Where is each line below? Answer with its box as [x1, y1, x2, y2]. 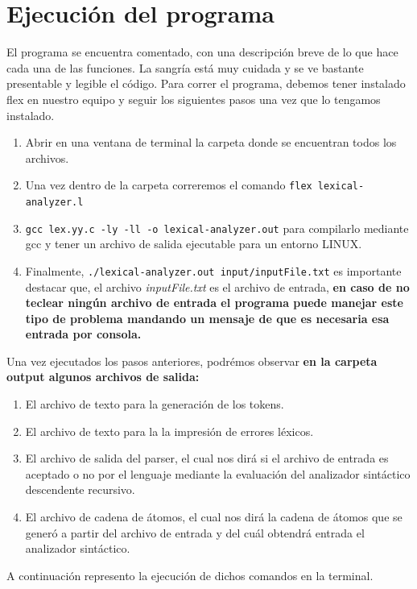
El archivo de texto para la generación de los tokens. [25, 396, 284, 413]
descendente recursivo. [25, 481, 135, 498]
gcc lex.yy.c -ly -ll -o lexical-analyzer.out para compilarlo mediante [25, 219, 409, 236]
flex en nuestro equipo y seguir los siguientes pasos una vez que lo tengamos [6, 90, 381, 107]
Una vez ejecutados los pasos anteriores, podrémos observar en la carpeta [6, 352, 378, 369]
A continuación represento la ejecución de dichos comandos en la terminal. [6, 566, 374, 583]
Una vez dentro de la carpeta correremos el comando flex [25, 176, 312, 193]
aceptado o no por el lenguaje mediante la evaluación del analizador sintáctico [25, 465, 411, 482]
